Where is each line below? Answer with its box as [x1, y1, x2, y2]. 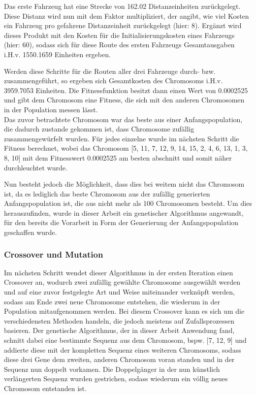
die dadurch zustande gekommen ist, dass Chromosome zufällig [4, 124, 194, 134]
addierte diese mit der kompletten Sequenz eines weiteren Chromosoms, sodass [4, 344, 241, 355]
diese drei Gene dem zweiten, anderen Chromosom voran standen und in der [4, 354, 235, 364]
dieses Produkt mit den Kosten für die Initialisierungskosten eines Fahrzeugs [4, 30, 235, 40]
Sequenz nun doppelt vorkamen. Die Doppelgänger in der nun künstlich [4, 363, 220, 374]
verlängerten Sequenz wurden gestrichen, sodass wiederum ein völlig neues [4, 373, 228, 384]
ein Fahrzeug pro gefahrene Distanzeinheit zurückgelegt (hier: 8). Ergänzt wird [4, 20, 242, 31]
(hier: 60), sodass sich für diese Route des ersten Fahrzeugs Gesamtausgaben [4, 39, 235, 50]
